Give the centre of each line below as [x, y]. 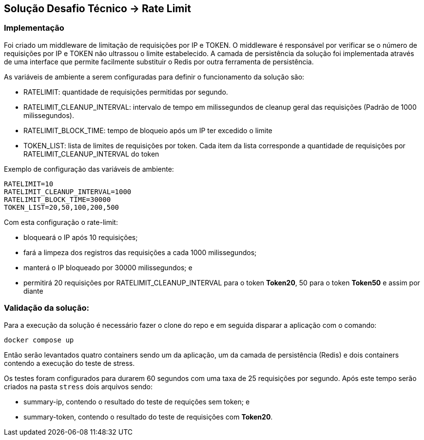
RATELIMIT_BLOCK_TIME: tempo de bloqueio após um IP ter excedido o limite [148, 130]
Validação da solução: [47, 308]
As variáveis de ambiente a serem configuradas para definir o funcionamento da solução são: [154, 77]
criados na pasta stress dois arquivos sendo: [78, 386]
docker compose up [39, 340]
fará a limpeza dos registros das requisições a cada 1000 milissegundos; [140, 252]
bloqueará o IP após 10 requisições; [81, 237]
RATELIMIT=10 [29, 184]
